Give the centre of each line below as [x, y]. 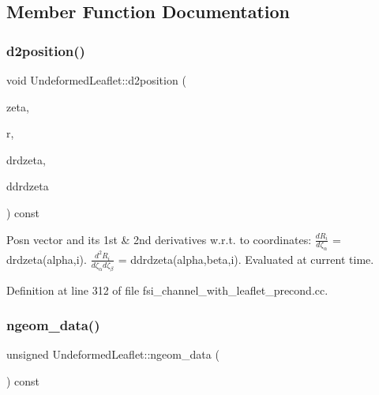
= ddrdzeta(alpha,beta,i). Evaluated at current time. [246, 259]
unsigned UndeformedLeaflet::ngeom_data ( [113, 354]
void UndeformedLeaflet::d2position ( [96, 80]
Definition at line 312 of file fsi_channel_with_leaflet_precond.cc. [167, 290]
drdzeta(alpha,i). [47, 259]
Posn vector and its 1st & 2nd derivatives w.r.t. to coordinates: [159, 239]
